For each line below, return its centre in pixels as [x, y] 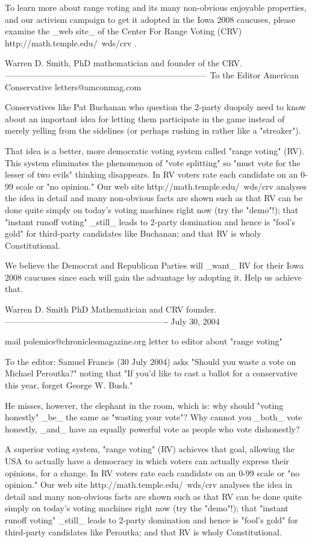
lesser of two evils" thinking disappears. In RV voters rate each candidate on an [151, 174]
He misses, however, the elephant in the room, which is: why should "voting [144, 405]
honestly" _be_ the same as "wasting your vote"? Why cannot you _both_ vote [154, 417]
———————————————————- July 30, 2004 [112, 321]
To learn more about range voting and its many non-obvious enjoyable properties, [156, 7]
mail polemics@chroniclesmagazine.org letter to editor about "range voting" [144, 341]
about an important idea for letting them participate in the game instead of [145, 118]
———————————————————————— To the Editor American [152, 74]
